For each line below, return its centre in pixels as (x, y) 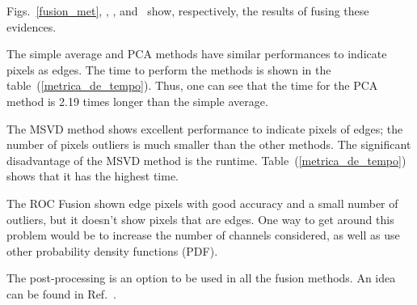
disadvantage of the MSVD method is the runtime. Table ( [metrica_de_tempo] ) (206, 160)
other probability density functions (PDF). (112, 250)
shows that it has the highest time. (93, 176)
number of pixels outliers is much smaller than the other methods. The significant (209, 144)
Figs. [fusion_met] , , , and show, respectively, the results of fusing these (188, 11)
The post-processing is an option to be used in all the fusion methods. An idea (201, 278)
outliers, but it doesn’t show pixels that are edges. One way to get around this (200, 219)
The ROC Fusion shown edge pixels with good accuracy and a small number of (202, 203)
